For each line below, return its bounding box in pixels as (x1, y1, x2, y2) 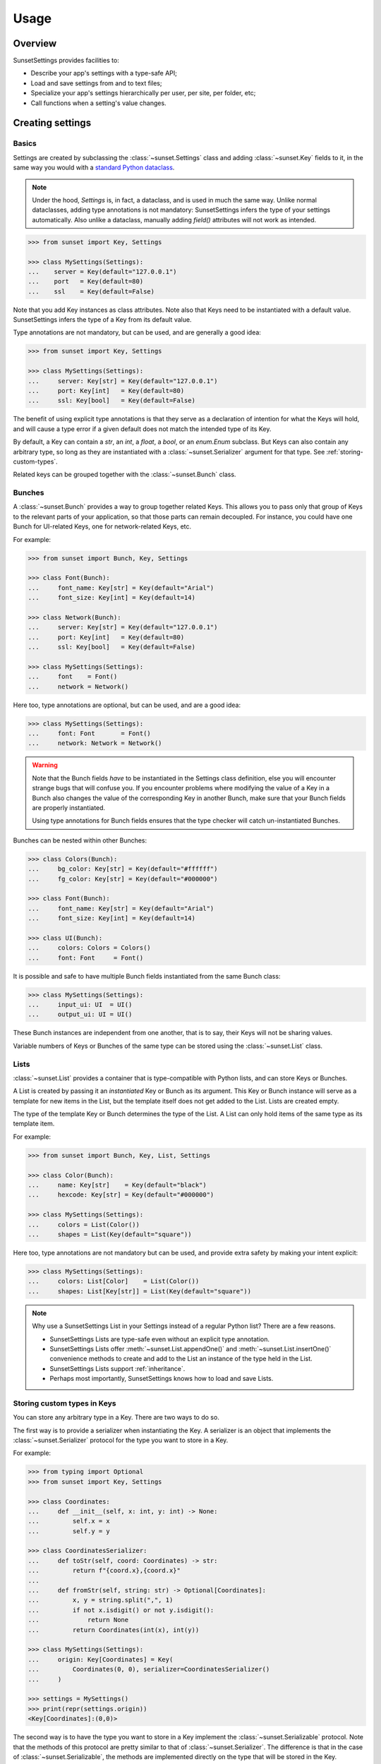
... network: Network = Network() (28, 739, 162, 747)
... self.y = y (28, 1527, 111, 1535)
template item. (13, 1119, 55, 1128)
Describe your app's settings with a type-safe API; (30, 69, 178, 78)
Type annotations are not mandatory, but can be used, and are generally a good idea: (13, 328, 261, 337)
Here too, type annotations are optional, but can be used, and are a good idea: (13, 701, 241, 709)
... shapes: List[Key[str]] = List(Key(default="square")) (28, 1287, 252, 1295)
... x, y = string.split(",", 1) (28, 1596, 174, 1605)
